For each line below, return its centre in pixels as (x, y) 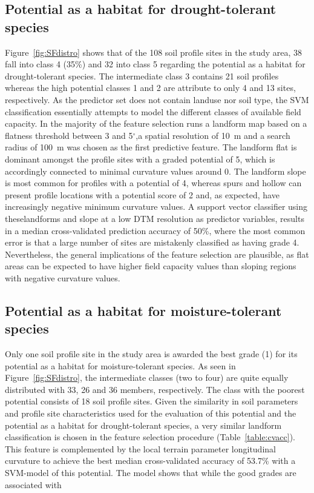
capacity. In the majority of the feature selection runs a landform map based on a (156, 123)
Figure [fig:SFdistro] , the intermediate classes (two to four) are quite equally (147, 377)
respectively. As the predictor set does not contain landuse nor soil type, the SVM (157, 99)
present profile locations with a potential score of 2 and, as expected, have (142, 194)
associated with (33, 484)
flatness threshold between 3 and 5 (69, 135)
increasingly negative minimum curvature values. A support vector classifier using (156, 206)
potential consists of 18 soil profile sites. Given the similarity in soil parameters (152, 401)
